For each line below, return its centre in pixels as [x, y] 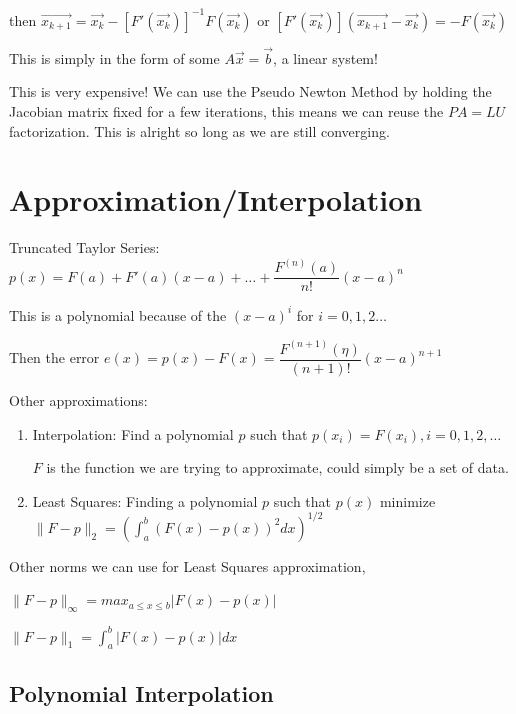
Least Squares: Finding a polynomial [145, 500]
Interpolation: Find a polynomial [133, 433]
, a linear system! [325, 57]
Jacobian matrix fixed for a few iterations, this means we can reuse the [226, 110]
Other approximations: [78, 399]
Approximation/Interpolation [216, 199]
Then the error [54, 357]
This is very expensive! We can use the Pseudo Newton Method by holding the [250, 91]
